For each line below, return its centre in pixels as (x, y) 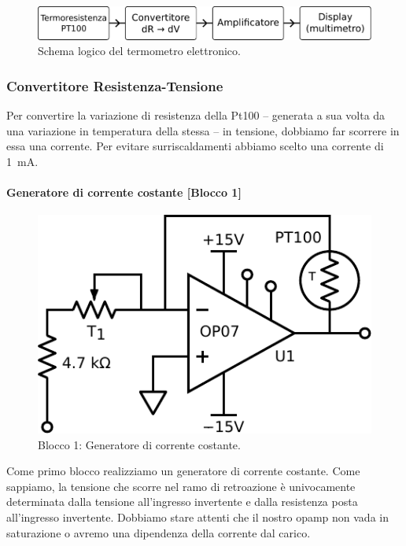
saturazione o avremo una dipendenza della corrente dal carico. (159, 532)
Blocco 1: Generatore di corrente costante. (139, 444)
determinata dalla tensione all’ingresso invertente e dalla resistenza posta (182, 502)
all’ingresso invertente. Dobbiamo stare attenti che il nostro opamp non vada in (197, 517)
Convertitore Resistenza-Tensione (115, 85)
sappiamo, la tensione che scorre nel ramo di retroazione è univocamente (181, 486)
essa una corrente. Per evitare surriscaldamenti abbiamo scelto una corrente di (195, 146)
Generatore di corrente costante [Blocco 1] (124, 192)
